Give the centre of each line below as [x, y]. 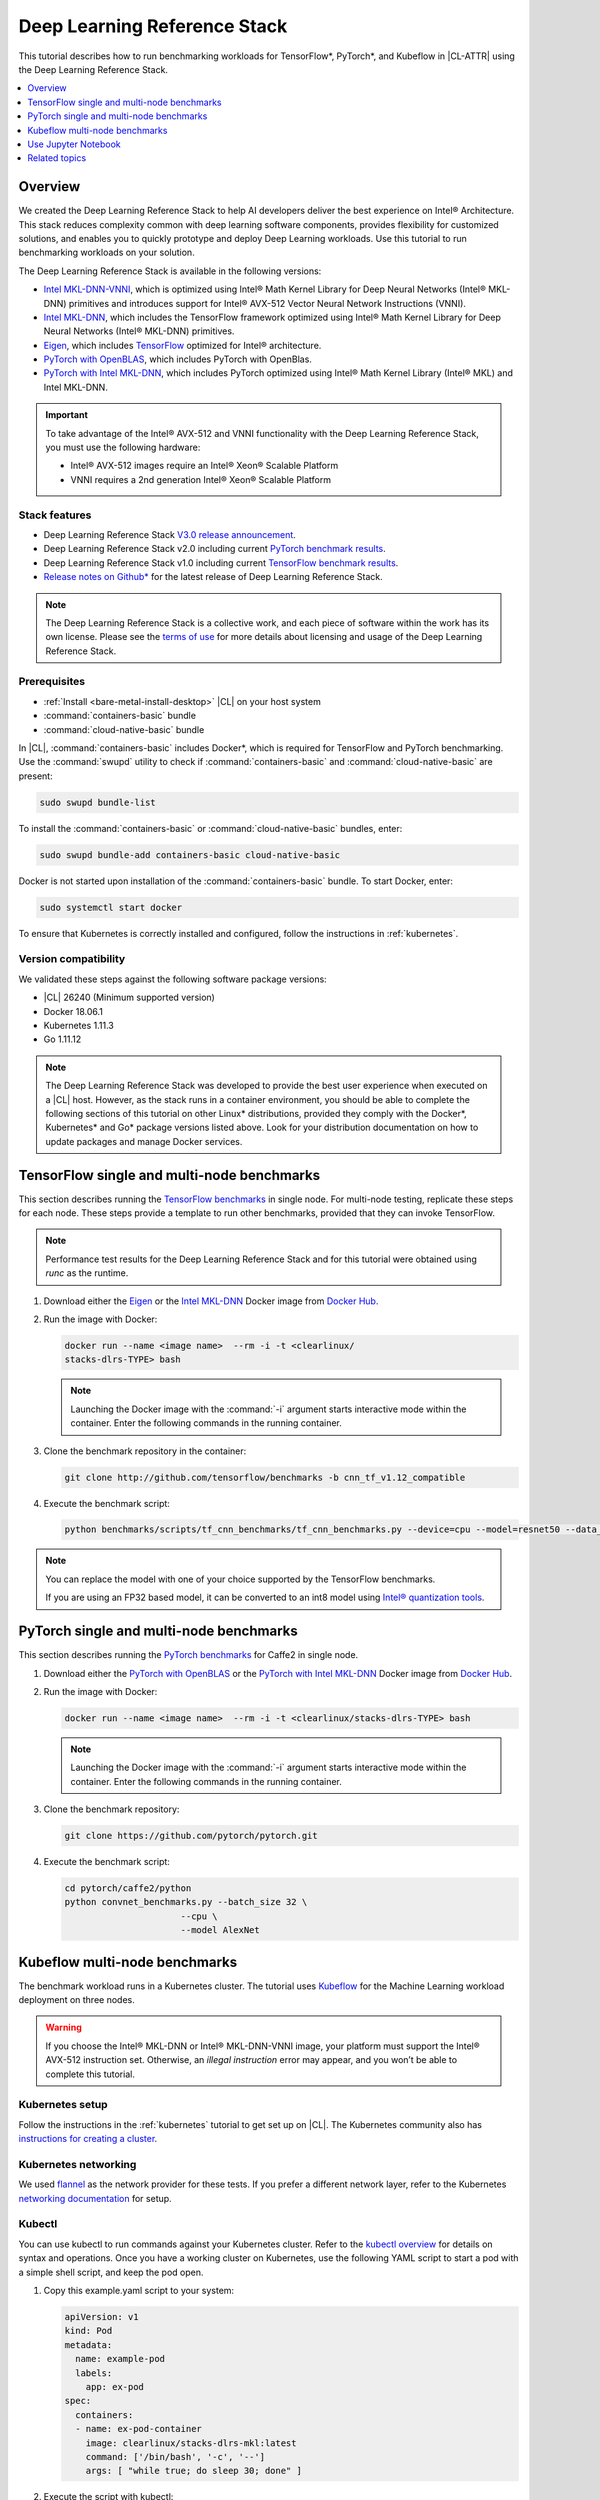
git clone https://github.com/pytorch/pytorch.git [191, 1836]
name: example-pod [120, 2359]
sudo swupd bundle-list [98, 802]
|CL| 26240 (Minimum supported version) [129, 997]
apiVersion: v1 [101, 2317]
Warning [63, 2027]
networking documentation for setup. [95, 2198]
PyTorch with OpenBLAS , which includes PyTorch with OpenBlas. [177, 359]
